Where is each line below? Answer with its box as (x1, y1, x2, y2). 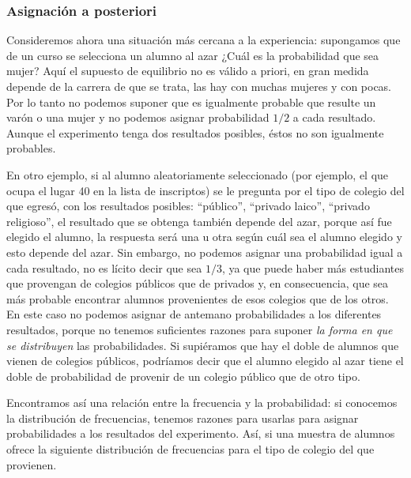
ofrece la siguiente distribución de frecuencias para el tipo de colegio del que (6, 441, 375, 457)
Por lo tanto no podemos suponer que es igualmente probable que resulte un (6, 93, 376, 110)
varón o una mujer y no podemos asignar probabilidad (6, 109, 270, 126)
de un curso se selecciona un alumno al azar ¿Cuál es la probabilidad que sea (6, 47, 379, 63)
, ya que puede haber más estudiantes (221, 259, 404, 276)
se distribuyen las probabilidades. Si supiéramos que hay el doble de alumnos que (6, 337, 399, 353)
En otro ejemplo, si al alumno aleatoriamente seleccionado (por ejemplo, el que (6, 166, 389, 183)
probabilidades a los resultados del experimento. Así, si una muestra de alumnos (6, 425, 395, 442)
